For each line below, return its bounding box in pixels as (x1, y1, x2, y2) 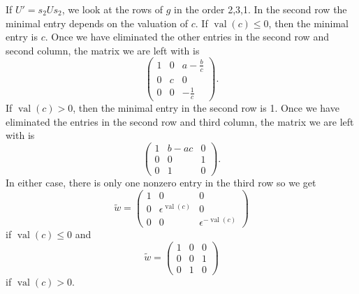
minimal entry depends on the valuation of (6, 15, 189, 30)
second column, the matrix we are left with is (6, 43, 200, 57)
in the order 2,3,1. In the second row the (174, 2, 347, 16)
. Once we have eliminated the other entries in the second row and (45, 29, 329, 44)
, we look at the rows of (61, 2, 163, 16)
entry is (6, 29, 38, 44)
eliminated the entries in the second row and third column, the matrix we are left (6, 114, 354, 128)
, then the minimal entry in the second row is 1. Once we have (73, 101, 339, 115)
